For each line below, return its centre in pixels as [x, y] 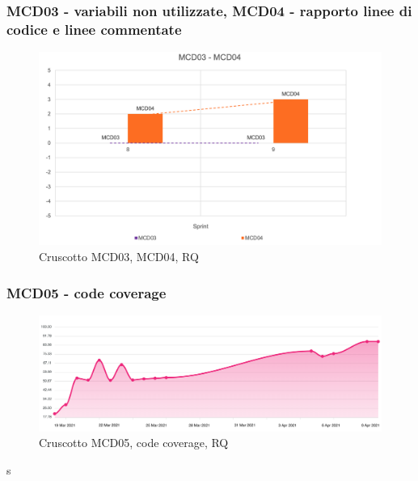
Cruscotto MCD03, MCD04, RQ [119, 257]
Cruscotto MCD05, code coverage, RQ [134, 443]
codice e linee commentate [94, 29]
